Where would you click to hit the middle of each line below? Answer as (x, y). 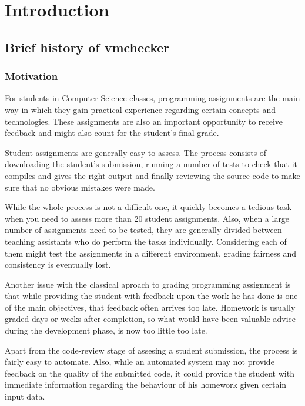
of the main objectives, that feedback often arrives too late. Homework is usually (150, 307)
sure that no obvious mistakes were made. (80, 187)
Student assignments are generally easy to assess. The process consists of (136, 152)
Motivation (31, 76)
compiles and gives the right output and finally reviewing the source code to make (152, 175)
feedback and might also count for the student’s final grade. (112, 133)
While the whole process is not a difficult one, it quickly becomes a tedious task (148, 207)
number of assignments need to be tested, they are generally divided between (143, 230)
